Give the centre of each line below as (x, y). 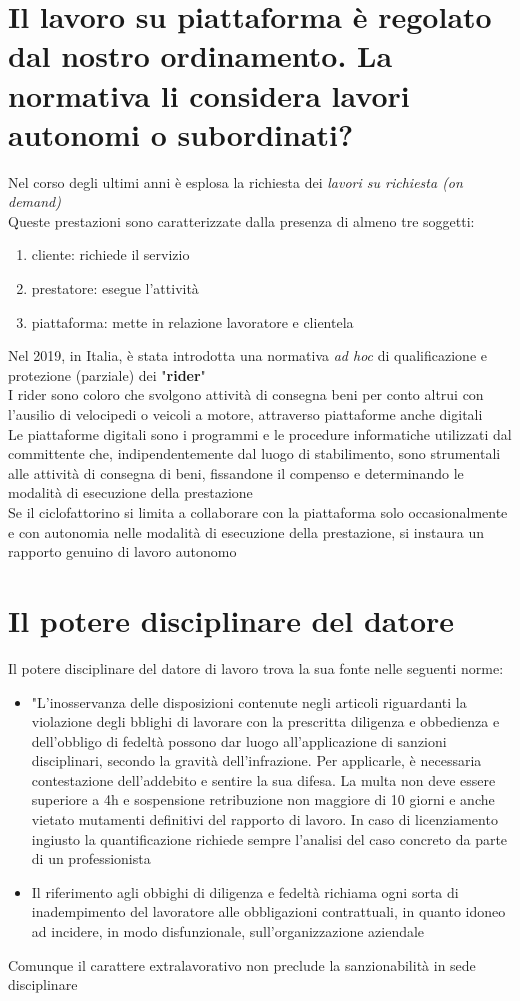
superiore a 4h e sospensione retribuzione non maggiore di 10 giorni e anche (263, 799)
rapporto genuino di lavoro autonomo (122, 551)
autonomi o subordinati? (181, 133)
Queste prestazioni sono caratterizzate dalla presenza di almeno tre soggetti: (241, 220)
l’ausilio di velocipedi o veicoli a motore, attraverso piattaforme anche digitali (245, 414)
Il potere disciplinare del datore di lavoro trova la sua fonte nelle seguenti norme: (256, 667)
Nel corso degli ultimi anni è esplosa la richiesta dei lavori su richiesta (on (235, 181)
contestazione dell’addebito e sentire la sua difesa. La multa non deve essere (263, 779)
